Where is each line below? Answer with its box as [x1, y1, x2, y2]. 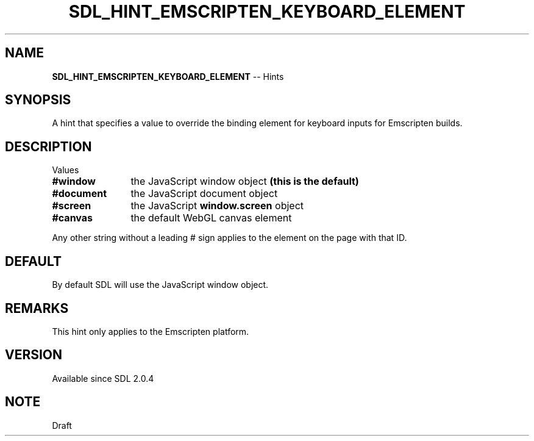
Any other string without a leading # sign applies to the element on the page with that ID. [52, 232, 407, 243]
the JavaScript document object [130, 187, 278, 200]
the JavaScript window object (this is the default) [130, 175, 359, 188]
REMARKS [5, 300, 69, 316]
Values [52, 165, 79, 176]
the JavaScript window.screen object [130, 199, 304, 212]
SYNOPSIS [5, 92, 71, 108]
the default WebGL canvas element [130, 212, 292, 224]
